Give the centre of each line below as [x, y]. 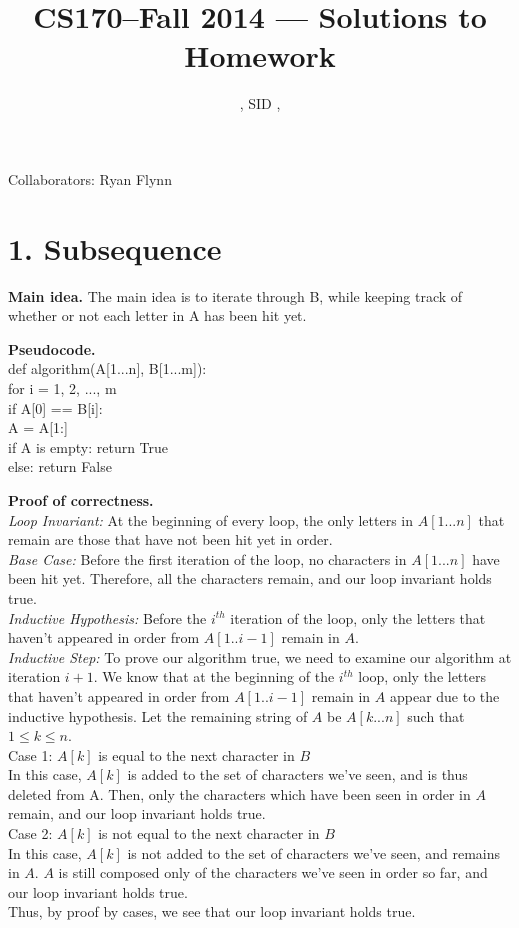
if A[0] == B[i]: [55, 407]
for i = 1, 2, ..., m [62, 388]
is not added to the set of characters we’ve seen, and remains [314, 852]
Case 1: [30, 754]
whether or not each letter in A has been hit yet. [157, 315]
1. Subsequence [115, 247]
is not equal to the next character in [209, 833]
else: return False [60, 466]
